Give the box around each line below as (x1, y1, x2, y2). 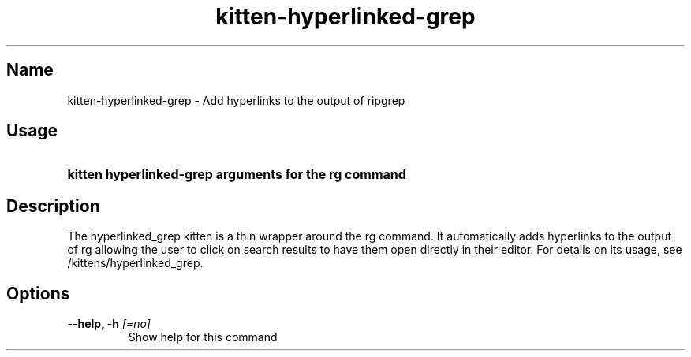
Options (6, 283, 70, 303)
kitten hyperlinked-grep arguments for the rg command (67, 166, 406, 183)
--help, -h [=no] (67, 317, 151, 331)
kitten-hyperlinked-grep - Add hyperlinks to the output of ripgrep (67, 93, 405, 107)
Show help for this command (128, 330, 278, 344)
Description (6, 195, 100, 216)
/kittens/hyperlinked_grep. (67, 256, 204, 270)
